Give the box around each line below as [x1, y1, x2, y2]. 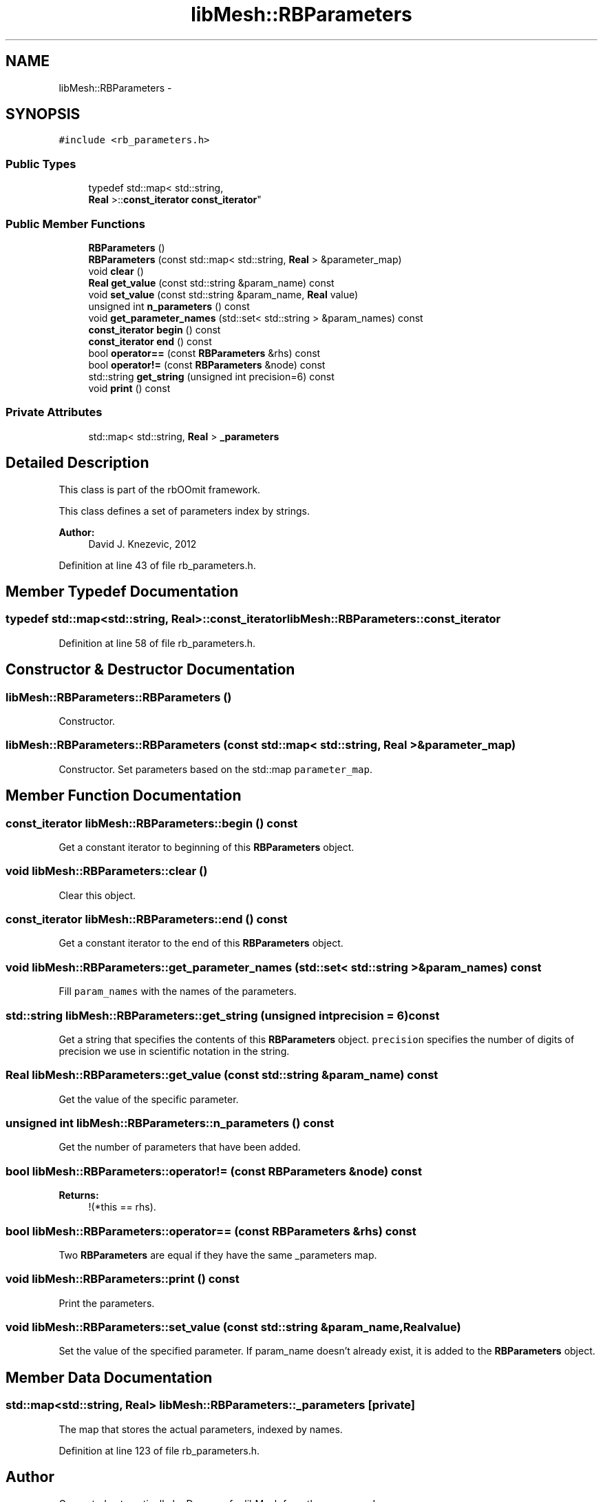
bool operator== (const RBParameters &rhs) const [88, 347, 321, 359]
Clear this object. [59, 889, 136, 901]
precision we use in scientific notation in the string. [59, 1045, 290, 1057]
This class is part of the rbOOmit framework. [59, 483, 261, 495]
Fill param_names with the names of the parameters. [59, 985, 297, 998]
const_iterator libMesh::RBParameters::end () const [6, 912, 288, 927]
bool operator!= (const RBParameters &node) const [88, 358, 326, 371]
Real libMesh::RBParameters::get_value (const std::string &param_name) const [6, 1068, 438, 1082]
